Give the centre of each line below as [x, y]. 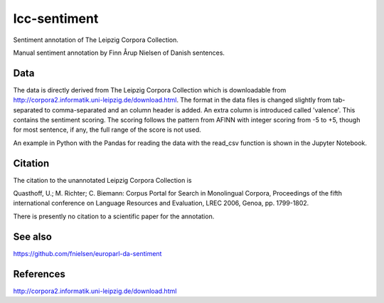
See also [33, 236]
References [39, 274]
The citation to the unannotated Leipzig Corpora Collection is [102, 180]
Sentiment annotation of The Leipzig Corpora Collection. [96, 40]
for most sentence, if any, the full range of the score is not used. [107, 130]
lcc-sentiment [56, 18]
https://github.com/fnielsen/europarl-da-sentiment [87, 253]
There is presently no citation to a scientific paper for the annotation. [114, 216]
